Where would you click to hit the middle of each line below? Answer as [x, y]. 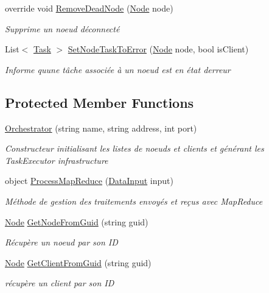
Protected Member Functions [100, 102]
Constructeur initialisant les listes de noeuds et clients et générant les [134, 148]
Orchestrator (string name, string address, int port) [101, 128]
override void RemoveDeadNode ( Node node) [89, 8]
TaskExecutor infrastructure [57, 160]
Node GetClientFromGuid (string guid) [78, 262]
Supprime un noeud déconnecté [62, 28]
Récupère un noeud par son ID [61, 242]
